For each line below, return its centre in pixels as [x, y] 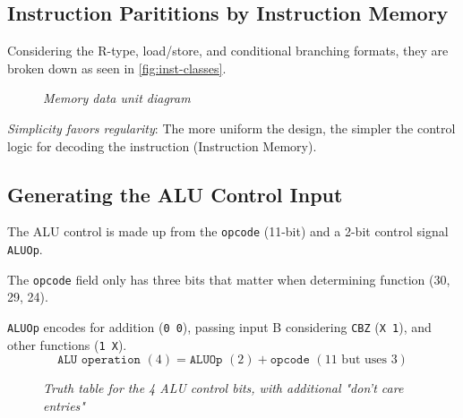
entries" [64, 405]
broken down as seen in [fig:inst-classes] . [117, 68]
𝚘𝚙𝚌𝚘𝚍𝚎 [290, 360]
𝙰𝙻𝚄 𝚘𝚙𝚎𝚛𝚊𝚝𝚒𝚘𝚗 [99, 360]
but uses [364, 360]
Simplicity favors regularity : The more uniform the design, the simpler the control [231, 128]
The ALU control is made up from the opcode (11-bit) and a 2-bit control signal [228, 231]
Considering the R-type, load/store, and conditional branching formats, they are [228, 51]
